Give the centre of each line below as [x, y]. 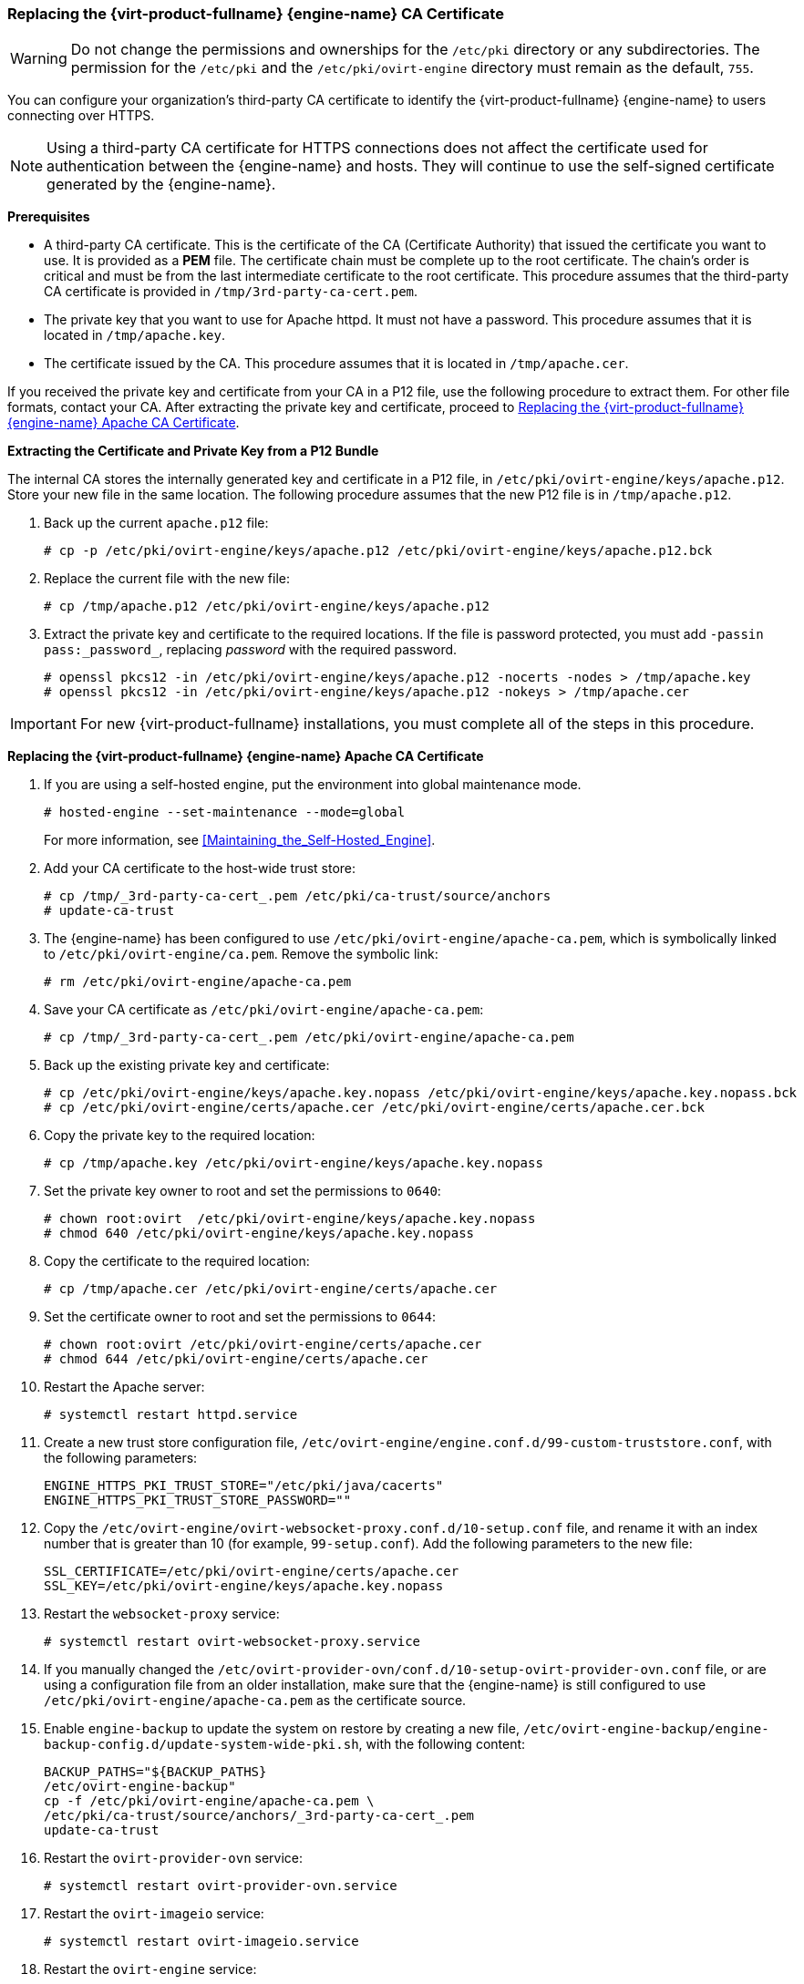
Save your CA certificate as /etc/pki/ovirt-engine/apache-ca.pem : [264, 1010]
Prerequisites [49, 217]
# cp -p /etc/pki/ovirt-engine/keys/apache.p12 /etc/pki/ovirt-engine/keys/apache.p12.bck [378, 551]
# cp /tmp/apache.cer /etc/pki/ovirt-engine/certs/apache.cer [271, 1289]
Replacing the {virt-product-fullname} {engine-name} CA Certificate [256, 14]
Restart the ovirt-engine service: [150, 1969]
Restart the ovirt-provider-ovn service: [173, 1858]
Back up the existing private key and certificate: [187, 1065]
